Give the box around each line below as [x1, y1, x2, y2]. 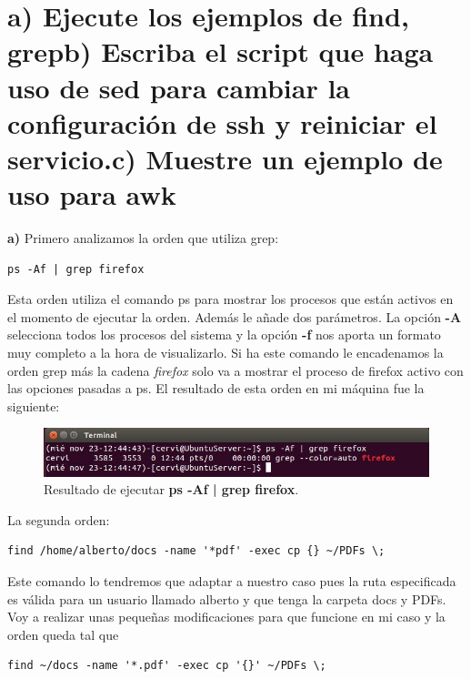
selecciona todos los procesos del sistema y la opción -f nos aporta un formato [7, 325, 441, 344]
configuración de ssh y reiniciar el [7, 104, 437, 141]
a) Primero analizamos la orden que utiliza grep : [7, 228, 279, 248]
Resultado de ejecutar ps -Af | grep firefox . [44, 480, 299, 499]
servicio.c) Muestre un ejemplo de [7, 139, 443, 177]
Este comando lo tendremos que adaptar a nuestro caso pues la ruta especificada [7, 572, 456, 590]
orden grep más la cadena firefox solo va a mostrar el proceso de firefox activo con [7, 360, 464, 380]
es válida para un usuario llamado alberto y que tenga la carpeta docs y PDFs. [7, 589, 446, 608]
